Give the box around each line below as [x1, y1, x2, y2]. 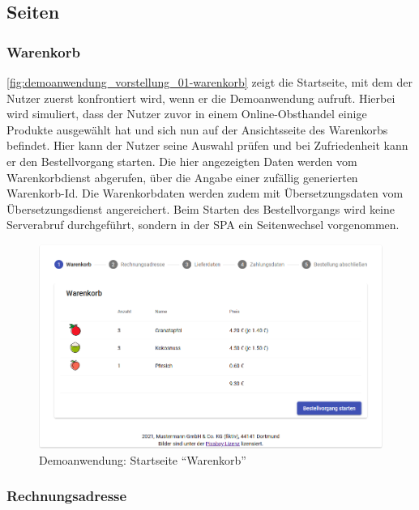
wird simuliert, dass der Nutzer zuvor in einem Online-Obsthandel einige [6, 105, 367, 122]
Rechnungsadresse [6, 486, 127, 506]
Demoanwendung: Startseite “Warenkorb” [39, 451, 246, 468]
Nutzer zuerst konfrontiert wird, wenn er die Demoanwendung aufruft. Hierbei [6, 89, 395, 106]
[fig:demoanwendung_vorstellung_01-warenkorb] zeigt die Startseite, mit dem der [6, 74, 413, 90]
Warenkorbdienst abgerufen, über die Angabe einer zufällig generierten [6, 168, 358, 185]
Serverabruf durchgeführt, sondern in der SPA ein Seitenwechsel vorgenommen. [6, 216, 400, 233]
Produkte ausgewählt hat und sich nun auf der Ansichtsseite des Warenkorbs [6, 121, 388, 138]
